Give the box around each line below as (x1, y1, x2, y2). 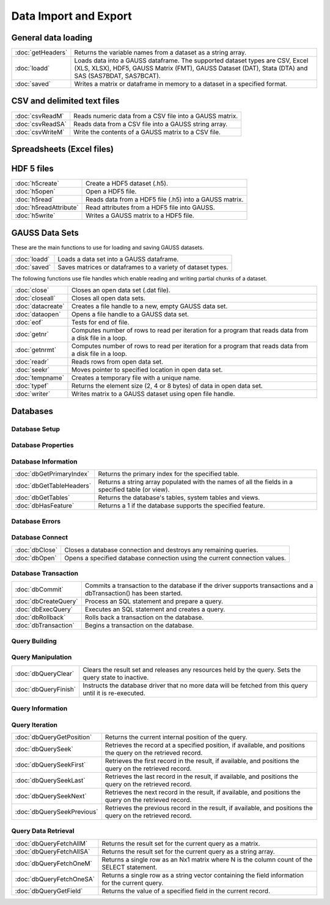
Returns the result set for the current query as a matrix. (101, 839, 260, 847)
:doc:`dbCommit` (15, 585, 64, 594)
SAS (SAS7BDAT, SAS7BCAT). (74, 72, 161, 80)
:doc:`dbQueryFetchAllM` (15, 839, 88, 847)
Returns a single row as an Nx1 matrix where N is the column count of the (101, 855, 313, 863)
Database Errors (11, 517, 61, 525)
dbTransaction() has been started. (84, 589, 183, 598)
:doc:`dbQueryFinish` (15, 685, 76, 693)
